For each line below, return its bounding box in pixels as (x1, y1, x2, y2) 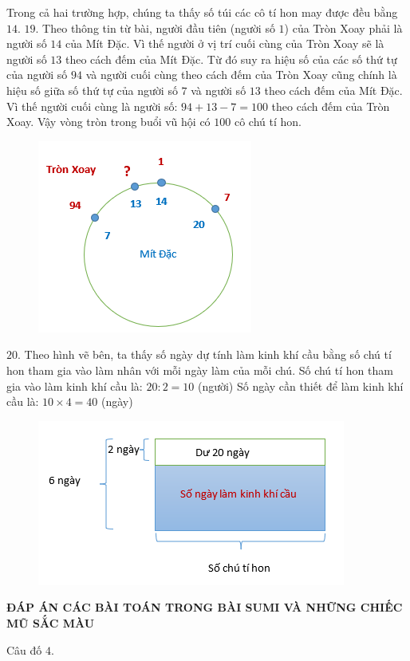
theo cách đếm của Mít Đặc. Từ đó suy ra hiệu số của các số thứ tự (65, 50, 397, 67)
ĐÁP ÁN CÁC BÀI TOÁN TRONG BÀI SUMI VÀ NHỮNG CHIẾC (6, 599, 403, 616)
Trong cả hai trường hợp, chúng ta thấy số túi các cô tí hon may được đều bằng (6, 4, 398, 20)
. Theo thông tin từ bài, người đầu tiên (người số (35, 19, 275, 36)
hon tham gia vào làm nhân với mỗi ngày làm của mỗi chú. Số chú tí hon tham (6, 361, 393, 378)
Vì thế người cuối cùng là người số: (6, 97, 178, 114)
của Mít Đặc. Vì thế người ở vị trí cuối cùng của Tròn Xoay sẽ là (65, 35, 384, 52)
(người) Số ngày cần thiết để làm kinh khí (197, 377, 404, 394)
